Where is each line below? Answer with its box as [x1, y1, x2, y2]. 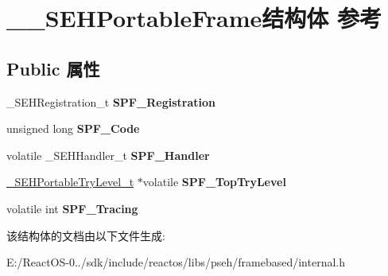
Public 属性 [6, 56, 100, 80]
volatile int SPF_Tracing [6, 200, 138, 216]
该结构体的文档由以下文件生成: [6, 227, 165, 243]
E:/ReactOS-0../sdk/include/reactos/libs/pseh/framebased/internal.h [6, 254, 345, 270]
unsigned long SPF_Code [6, 120, 140, 137]
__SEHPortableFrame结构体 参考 [6, 2, 382, 34]
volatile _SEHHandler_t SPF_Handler [6, 146, 210, 163]
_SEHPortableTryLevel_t [6, 173, 134, 190]
